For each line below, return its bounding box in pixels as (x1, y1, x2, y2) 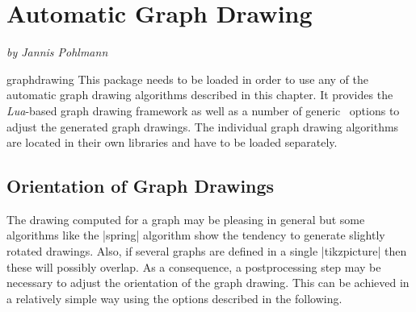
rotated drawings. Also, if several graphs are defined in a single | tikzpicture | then (6, 243, 407, 260)
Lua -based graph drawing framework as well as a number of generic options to (6, 102, 400, 119)
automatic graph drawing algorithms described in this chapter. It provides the (6, 86, 393, 103)
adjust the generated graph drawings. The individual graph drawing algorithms (6, 118, 399, 135)
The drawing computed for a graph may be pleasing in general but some (6, 210, 365, 227)
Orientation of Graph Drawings (6, 173, 275, 198)
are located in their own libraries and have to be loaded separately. (6, 134, 338, 151)
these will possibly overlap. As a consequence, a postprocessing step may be (6, 258, 381, 275)
